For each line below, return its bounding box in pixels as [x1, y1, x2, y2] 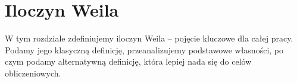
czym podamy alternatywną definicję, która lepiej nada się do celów [5, 55, 252, 68]
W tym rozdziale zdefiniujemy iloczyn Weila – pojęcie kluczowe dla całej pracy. [5, 32, 293, 44]
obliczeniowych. [5, 66, 61, 79]
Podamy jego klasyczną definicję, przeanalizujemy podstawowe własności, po [5, 43, 284, 56]
